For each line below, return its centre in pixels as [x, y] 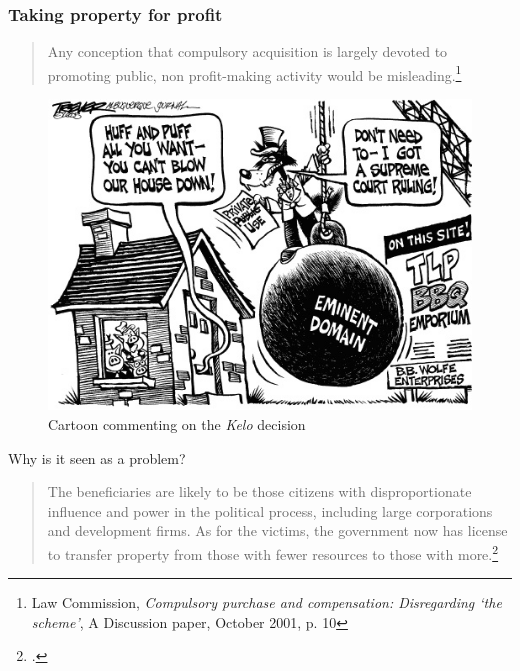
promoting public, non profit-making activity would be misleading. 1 [254, 73]
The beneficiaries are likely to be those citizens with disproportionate [259, 491]
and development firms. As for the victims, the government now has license [277, 530]
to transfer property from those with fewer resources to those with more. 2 [273, 552]
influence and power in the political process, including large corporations [270, 510]
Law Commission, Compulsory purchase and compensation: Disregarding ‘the [266, 602]
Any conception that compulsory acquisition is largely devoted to [247, 51]
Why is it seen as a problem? [97, 457]
